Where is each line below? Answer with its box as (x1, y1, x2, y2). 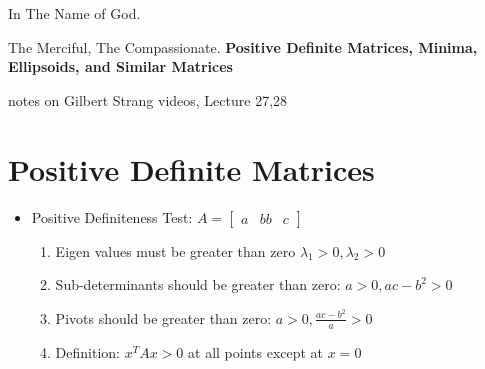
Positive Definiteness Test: (31, 206, 193, 227)
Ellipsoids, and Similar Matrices (8, 56, 233, 77)
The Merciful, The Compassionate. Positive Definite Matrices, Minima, (8, 36, 478, 57)
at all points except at (188, 341, 324, 362)
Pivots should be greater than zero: (55, 307, 272, 328)
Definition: (55, 341, 120, 362)
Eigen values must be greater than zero (55, 240, 296, 261)
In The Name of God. (8, 3, 141, 23)
